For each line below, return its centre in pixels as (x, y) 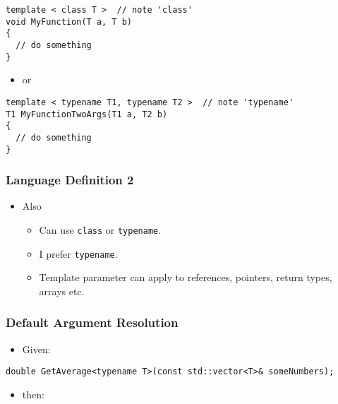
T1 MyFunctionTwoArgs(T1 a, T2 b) (87, 114)
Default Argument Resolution (92, 322)
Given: (36, 349)
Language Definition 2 (70, 180)
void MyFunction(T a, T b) (69, 22)
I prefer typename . (78, 253)
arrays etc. (62, 291)
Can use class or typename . (100, 229)
